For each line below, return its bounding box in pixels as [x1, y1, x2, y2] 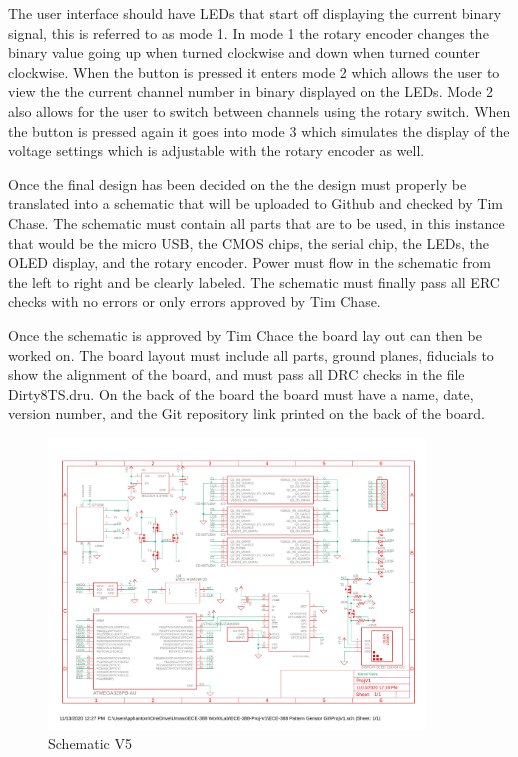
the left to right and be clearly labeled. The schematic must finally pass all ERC [8, 271, 500, 292]
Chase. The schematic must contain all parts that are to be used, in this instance [8, 212, 505, 233]
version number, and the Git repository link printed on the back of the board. [8, 403, 485, 424]
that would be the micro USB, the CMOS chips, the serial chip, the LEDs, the [8, 232, 489, 253]
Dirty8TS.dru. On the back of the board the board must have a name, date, [8, 383, 474, 404]
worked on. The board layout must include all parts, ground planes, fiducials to [8, 344, 494, 365]
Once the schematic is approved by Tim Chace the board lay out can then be [8, 324, 482, 345]
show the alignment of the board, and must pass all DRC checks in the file [8, 364, 465, 385]
